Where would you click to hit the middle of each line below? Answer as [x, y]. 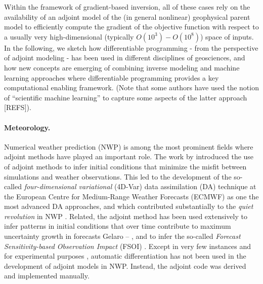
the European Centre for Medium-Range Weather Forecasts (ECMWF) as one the [131, 196]
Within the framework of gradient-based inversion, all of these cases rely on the [127, 7]
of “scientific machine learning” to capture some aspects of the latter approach [126, 97]
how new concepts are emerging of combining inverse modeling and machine [122, 67]
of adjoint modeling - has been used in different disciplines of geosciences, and [125, 58]
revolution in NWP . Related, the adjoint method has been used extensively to [126, 216]
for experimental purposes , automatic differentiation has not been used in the [125, 256]
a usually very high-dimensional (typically [69, 36]
